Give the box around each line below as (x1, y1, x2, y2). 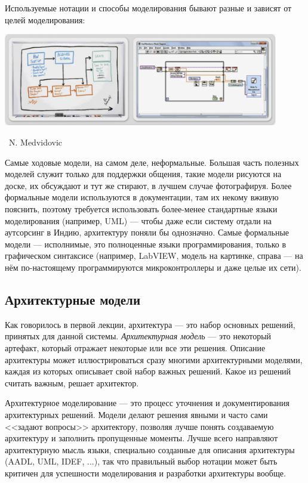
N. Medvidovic (8, 136, 63, 148)
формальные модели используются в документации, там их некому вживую (5, 191, 279, 203)
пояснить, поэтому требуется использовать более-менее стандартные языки (5, 203, 278, 215)
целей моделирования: (5, 13, 85, 26)
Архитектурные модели (5, 290, 141, 308)
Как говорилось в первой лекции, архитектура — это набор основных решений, (5, 318, 295, 330)
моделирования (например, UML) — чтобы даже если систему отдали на (5, 214, 272, 227)
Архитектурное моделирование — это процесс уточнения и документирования (5, 397, 290, 409)
